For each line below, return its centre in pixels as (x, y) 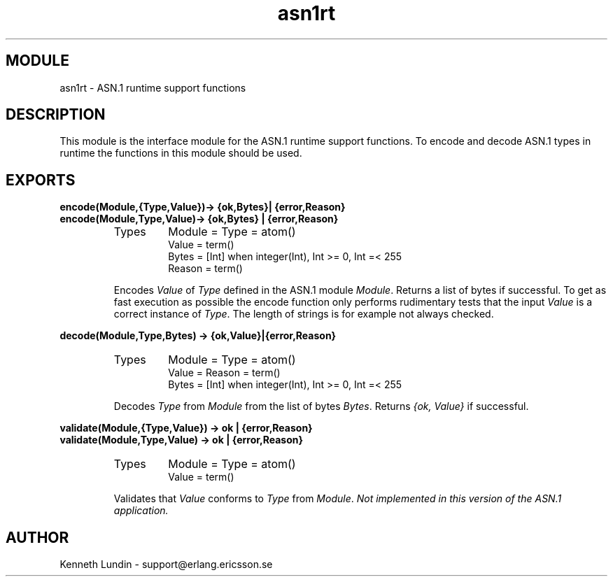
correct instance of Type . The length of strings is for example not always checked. (304, 314)
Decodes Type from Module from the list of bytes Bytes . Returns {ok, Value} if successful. (321, 406)
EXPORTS (41, 180)
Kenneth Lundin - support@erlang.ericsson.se (166, 565)
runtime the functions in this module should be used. (181, 153)
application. (141, 511)
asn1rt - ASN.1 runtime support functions (153, 87)
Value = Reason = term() (224, 373)
